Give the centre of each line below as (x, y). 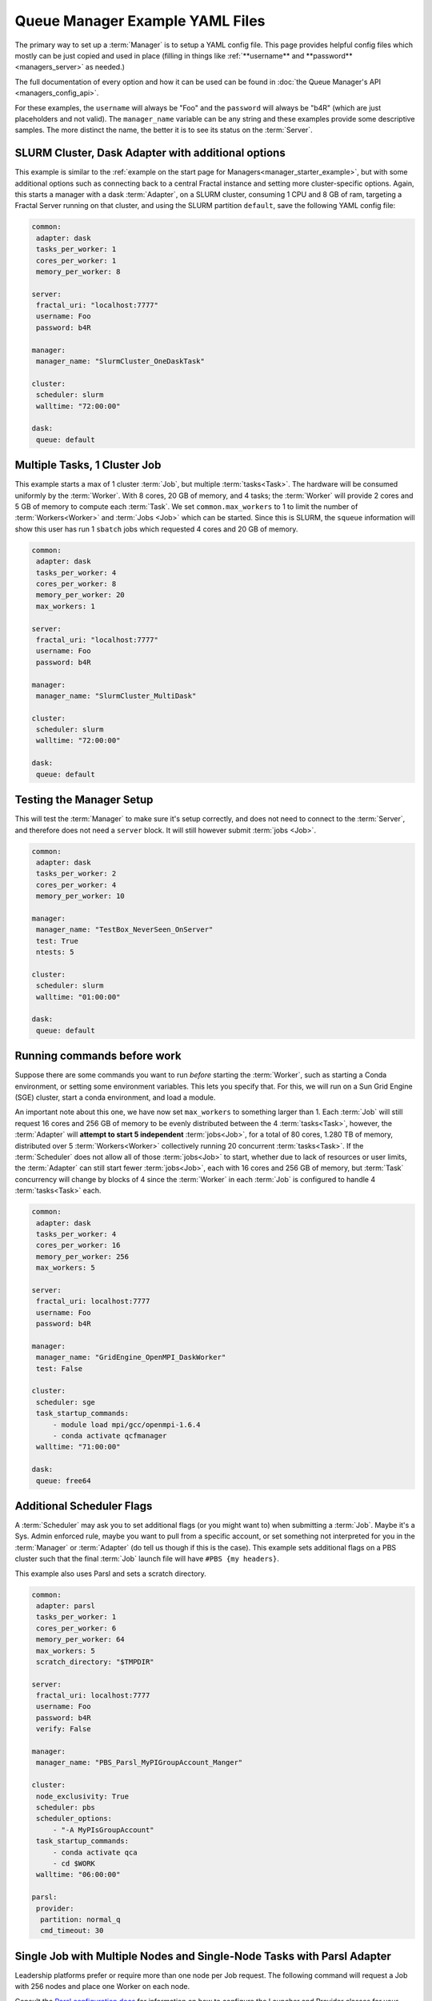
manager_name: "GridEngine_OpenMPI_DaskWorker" (131, 1357)
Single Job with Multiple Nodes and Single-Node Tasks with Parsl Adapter (203, 1956)
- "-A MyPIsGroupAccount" (104, 1830)
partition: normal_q (80, 1919)
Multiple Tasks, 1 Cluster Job (88, 465)
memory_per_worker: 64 (81, 1640)
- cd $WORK (74, 1863)
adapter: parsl (66, 1606)
